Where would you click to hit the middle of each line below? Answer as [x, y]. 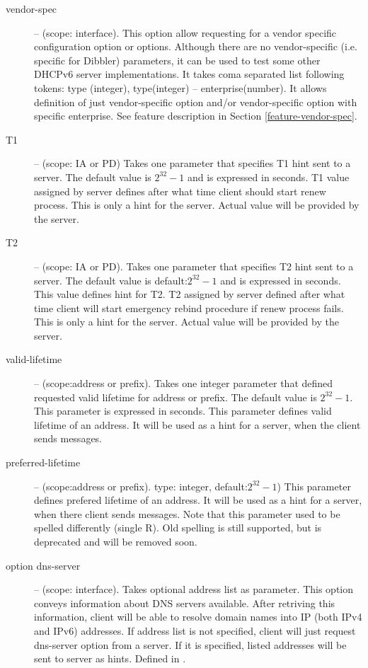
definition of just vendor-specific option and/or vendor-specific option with [196, 102]
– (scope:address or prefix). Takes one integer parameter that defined [184, 383]
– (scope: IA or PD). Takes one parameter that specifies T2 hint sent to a [194, 266]
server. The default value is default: [111, 280]
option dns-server [43, 565]
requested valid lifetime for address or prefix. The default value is [176, 397]
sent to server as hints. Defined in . [110, 658]
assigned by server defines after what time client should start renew [180, 191]
